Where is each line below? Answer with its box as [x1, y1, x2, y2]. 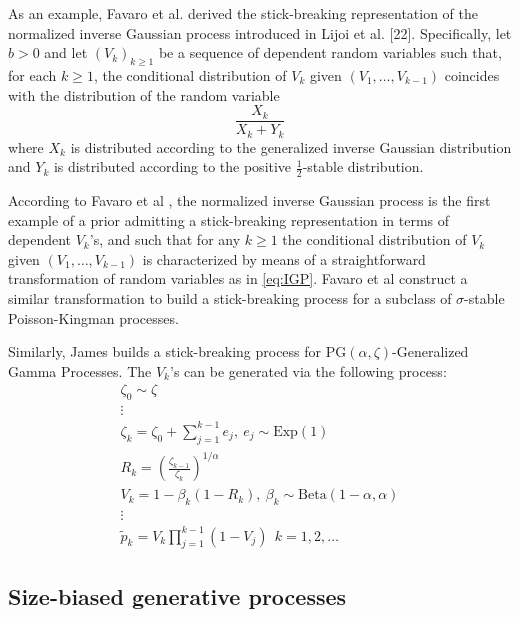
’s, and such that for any [89, 229, 241, 250]
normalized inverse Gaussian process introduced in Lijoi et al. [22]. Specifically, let [8, 22, 512, 43]
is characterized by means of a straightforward [142, 248, 426, 269]
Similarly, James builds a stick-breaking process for [8, 341, 322, 362]
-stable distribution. [302, 156, 424, 177]
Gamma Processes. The [8, 360, 152, 381]
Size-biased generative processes [8, 580, 347, 611]
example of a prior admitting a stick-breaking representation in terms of [8, 209, 450, 230]
